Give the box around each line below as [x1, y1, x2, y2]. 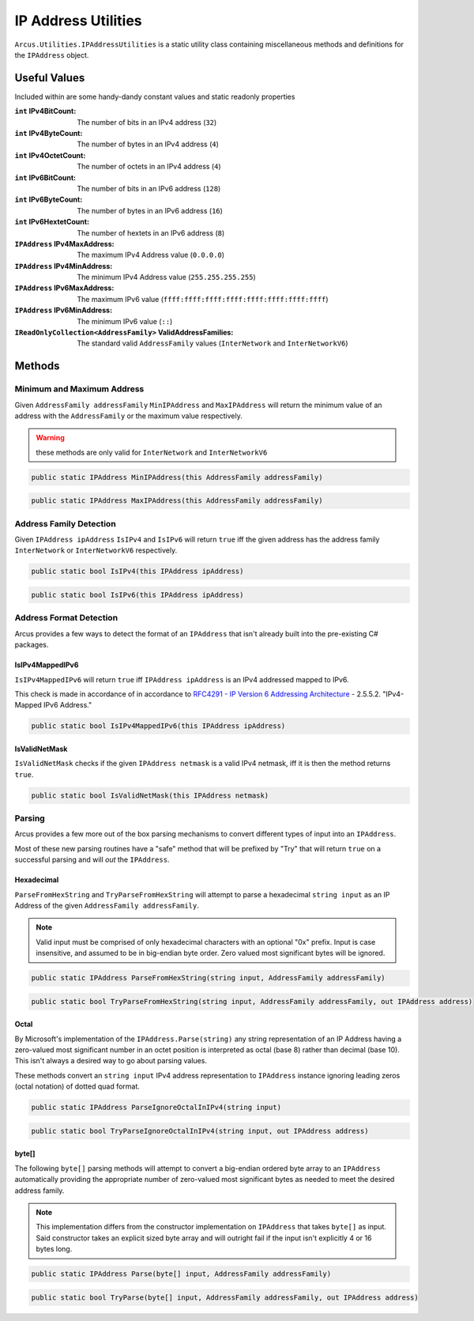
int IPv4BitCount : [14, 107, 77, 116]
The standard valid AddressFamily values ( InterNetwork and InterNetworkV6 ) [77, 338, 348, 348]
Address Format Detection [14, 613, 118, 624]
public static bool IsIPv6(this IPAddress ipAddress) [31, 591, 244, 600]
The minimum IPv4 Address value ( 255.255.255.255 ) [77, 273, 256, 282]
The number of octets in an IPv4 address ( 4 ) [77, 162, 221, 172]
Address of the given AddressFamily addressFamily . [14, 900, 199, 910]
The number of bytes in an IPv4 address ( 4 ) [77, 139, 219, 149]
